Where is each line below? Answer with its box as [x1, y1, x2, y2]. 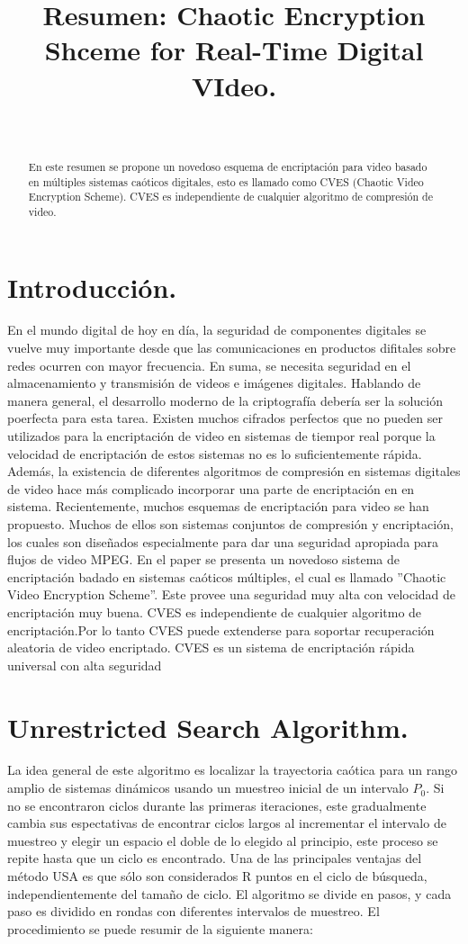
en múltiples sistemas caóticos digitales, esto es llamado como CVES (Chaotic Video [28, 174, 424, 189]
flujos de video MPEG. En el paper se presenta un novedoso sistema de [7, 550, 400, 569]
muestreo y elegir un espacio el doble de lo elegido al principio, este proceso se [7, 831, 438, 850]
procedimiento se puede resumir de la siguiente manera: [7, 919, 313, 938]
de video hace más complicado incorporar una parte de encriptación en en [7, 479, 415, 498]
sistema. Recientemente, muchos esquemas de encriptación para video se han [7, 497, 429, 516]
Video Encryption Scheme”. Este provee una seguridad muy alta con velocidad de [7, 585, 456, 604]
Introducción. [7, 268, 177, 305]
